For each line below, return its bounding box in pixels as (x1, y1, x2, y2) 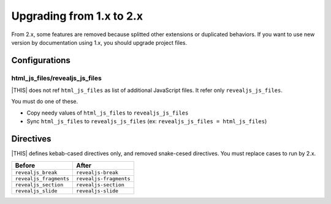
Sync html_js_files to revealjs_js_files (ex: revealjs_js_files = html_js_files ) (26, 118, 267, 125)
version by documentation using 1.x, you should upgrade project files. (11, 39, 188, 46)
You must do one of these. (11, 98, 78, 105)
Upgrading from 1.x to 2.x (11, 9, 143, 23)
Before (15, 161, 36, 170)
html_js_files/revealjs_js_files (11, 74, 102, 82)
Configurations (11, 55, 70, 66)
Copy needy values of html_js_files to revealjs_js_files (26, 109, 189, 116)
